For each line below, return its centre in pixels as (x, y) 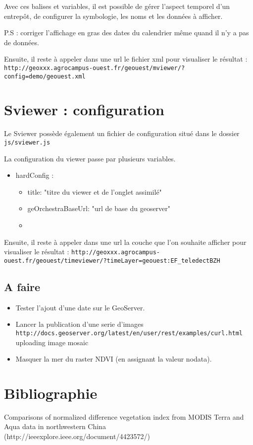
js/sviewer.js (27, 143)
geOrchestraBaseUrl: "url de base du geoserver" (99, 208)
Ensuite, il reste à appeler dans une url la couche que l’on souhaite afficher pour (125, 242)
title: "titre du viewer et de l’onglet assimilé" (95, 191)
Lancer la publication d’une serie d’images (79, 324)
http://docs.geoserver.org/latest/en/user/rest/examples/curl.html (129, 333)
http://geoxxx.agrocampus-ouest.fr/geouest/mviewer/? (95, 68)
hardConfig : (35, 175)
